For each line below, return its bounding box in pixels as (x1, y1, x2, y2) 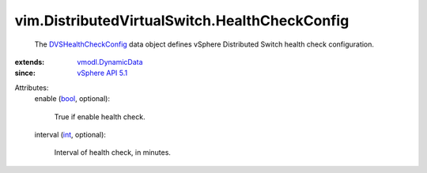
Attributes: (14, 83, 49, 92)
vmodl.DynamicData (77, 57, 143, 66)
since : (14, 68, 36, 78)
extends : (14, 57, 45, 66)
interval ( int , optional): (34, 130, 107, 139)
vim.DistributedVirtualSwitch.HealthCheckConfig (14, 12, 350, 29)
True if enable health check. (54, 111, 145, 122)
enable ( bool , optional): (34, 94, 111, 103)
